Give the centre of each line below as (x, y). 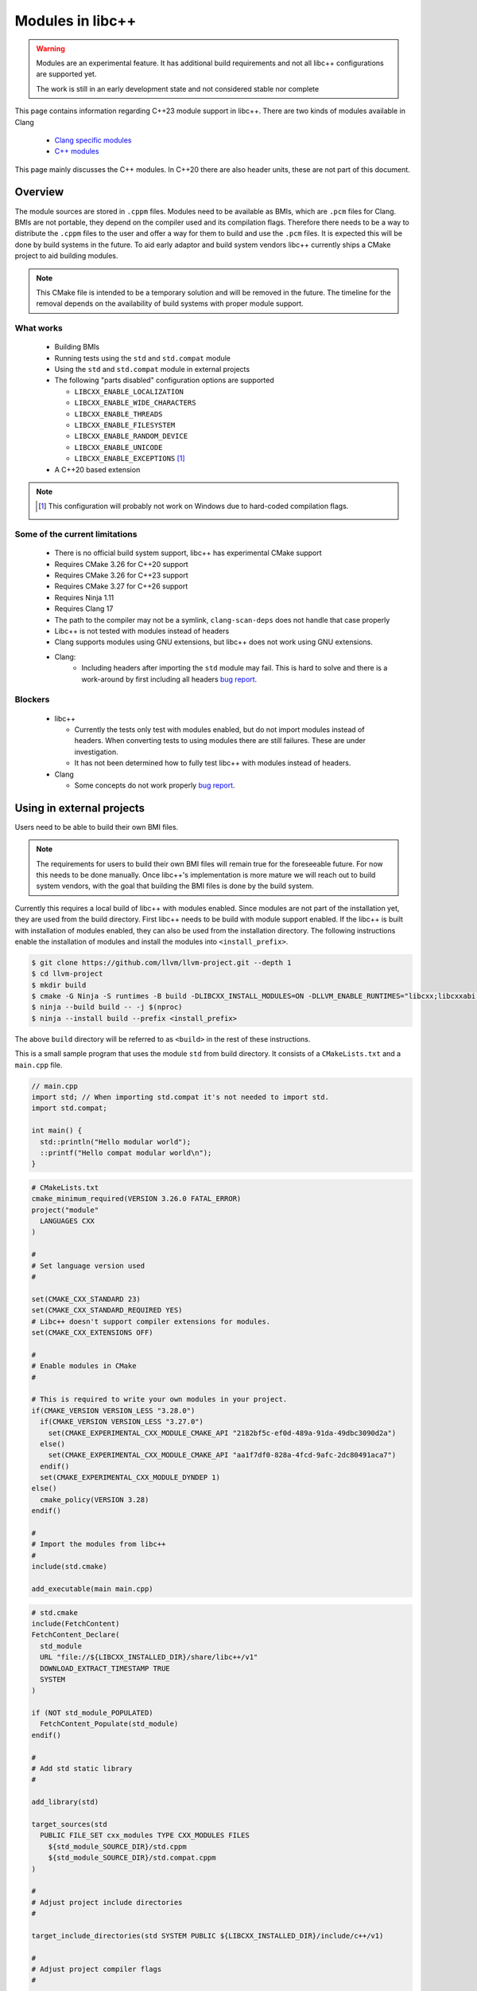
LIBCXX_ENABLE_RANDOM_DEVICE (131, 436)
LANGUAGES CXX (68, 1221)
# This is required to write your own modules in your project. (159, 1399)
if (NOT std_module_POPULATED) (93, 1713)
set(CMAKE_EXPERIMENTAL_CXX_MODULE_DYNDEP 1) (130, 1478)
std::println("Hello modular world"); (115, 1142)
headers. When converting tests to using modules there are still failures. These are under (220, 741)
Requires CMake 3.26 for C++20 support (121, 564)
